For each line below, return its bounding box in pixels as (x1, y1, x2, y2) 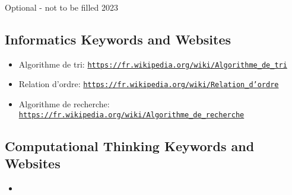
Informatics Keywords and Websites (5, 30, 231, 48)
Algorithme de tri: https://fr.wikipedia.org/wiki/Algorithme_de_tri (18, 57, 287, 70)
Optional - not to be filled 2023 (5, 1, 118, 13)
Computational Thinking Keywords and (5, 136, 255, 155)
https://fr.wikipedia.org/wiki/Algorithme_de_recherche (18, 110, 245, 119)
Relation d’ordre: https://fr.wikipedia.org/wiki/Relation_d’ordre (18, 78, 279, 90)
